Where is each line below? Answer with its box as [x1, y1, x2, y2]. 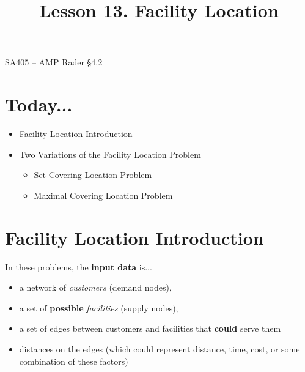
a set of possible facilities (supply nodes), [19, 301, 178, 314]
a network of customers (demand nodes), [19, 281, 172, 294]
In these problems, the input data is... [5, 260, 152, 273]
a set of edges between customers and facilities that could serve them [19, 322, 281, 335]
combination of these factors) [19, 354, 128, 367]
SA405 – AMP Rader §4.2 [5, 56, 103, 69]
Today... [5, 92, 73, 117]
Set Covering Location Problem [34, 168, 152, 181]
